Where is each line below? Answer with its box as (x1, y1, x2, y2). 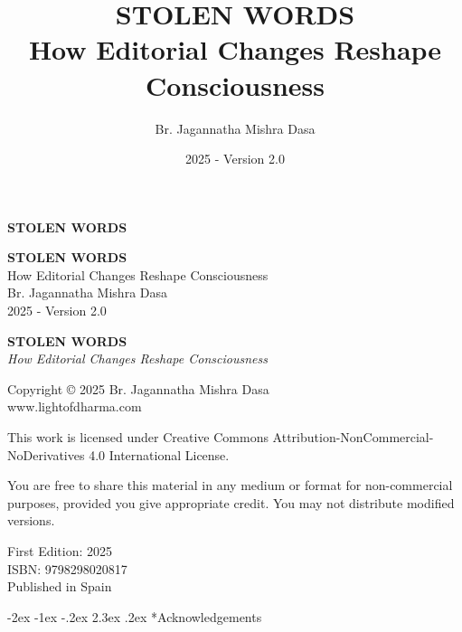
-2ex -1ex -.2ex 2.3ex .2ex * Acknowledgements (7, 607, 262, 626)
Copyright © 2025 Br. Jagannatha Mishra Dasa (7, 379, 269, 398)
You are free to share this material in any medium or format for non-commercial (7, 476, 453, 495)
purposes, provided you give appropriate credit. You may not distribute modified (7, 493, 455, 512)
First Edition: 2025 (7, 542, 113, 560)
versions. (7, 511, 55, 530)
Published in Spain (7, 577, 112, 596)
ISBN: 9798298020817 (7, 559, 127, 578)
